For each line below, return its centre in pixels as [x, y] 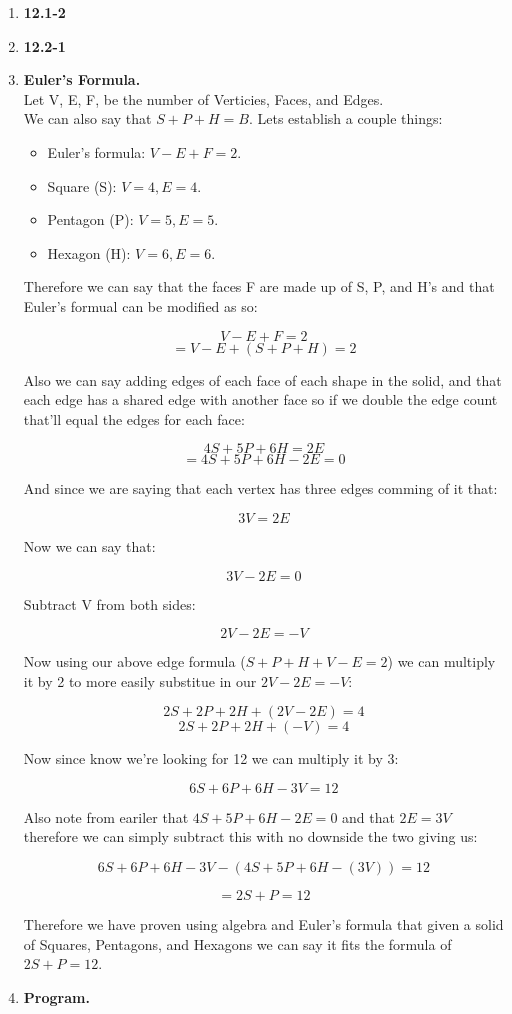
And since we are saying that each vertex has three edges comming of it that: [260, 488]
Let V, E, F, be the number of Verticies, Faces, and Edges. [203, 98]
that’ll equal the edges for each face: [134, 418]
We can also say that [87, 118]
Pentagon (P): [90, 219]
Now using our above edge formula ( [134, 661]
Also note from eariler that [106, 816]
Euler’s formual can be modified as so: [140, 305]
